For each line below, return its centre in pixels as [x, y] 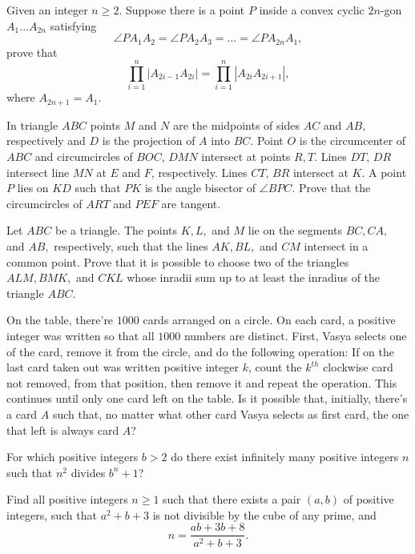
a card [22, 413]
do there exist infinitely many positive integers [285, 457]
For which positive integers [73, 457]
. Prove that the [331, 188]
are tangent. [191, 203]
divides [88, 472]
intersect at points [246, 156]
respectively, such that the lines [131, 245]
